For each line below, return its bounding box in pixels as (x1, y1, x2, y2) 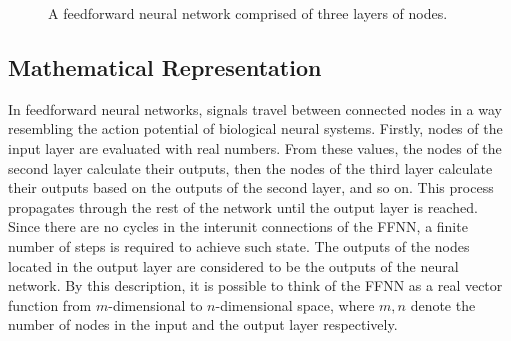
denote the (410, 294, 476, 315)
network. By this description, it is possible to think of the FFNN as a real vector (8, 275, 503, 296)
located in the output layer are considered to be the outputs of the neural (8, 255, 459, 276)
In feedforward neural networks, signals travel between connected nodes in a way (8, 98, 502, 119)
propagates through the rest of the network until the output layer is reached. (8, 196, 478, 217)
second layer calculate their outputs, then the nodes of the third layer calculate (8, 157, 493, 178)
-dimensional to (108, 294, 203, 315)
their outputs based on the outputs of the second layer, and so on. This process (8, 177, 494, 198)
